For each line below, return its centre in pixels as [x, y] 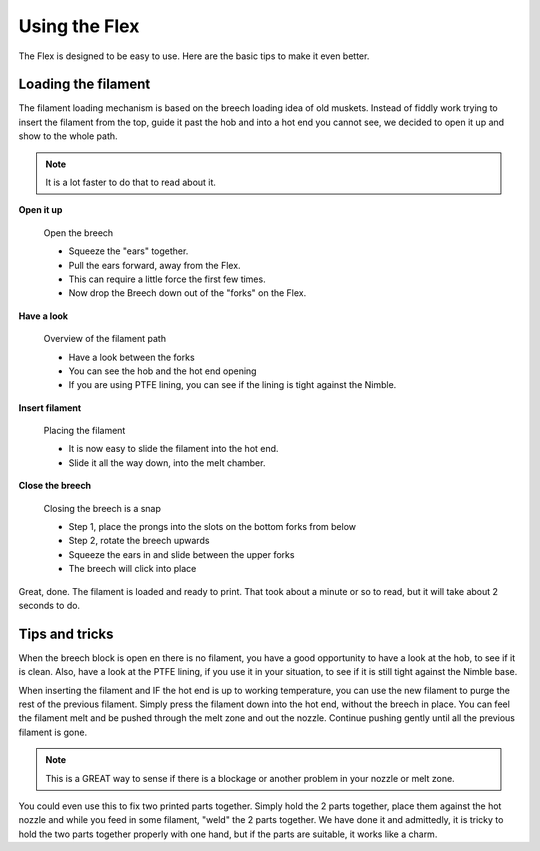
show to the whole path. [68, 136]
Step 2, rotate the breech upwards [139, 541]
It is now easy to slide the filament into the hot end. [173, 449]
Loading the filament [84, 84]
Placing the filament [84, 431]
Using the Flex [79, 26]
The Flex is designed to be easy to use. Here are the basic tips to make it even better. [194, 56]
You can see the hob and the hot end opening [162, 371]
